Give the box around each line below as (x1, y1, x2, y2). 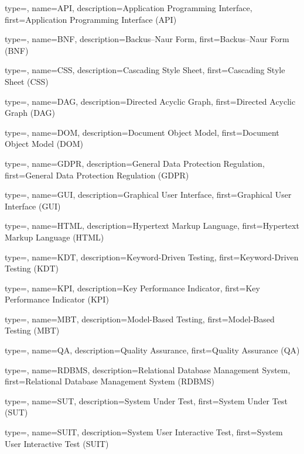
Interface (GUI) (5, 200, 61, 212)
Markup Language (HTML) (5, 231, 104, 243)
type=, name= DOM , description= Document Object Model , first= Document (5, 126, 279, 138)
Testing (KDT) (5, 262, 59, 274)
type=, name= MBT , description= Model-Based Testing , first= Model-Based (5, 312, 275, 325)
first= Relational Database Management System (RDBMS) (5, 375, 214, 387)
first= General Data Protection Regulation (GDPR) (5, 168, 189, 181)
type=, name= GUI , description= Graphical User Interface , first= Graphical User (5, 188, 292, 201)
